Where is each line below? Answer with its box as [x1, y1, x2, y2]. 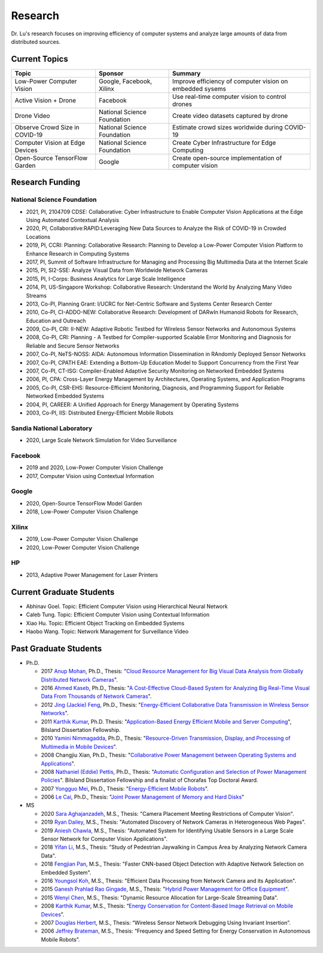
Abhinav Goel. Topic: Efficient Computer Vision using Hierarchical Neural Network [26, 603, 228, 610]
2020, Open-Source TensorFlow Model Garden [26, 500, 142, 507]
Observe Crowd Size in [14, 123, 80, 131]
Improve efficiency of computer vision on [172, 77, 288, 85]
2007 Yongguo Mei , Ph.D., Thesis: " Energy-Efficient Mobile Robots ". [41, 785, 209, 792]
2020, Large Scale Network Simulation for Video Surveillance [26, 437, 177, 444]
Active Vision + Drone [14, 96, 77, 104]
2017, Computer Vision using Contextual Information [26, 472, 154, 479]
